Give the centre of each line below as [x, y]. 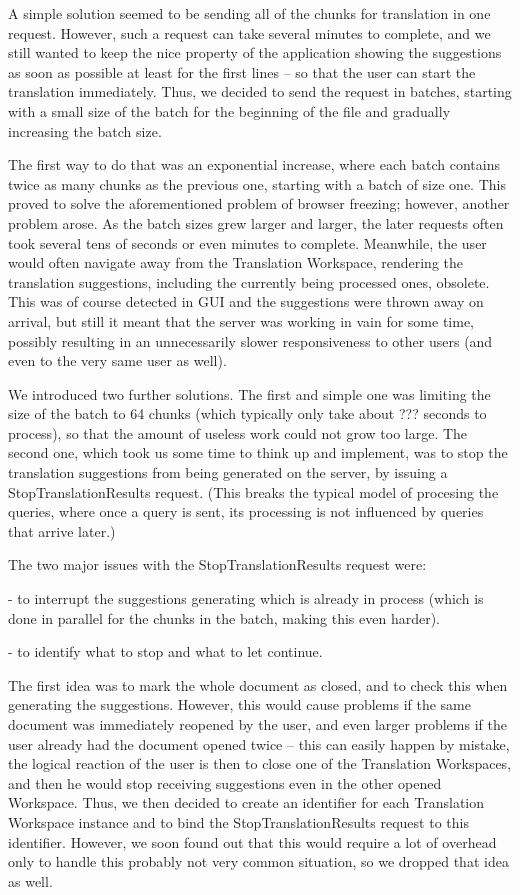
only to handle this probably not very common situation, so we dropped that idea [258, 861]
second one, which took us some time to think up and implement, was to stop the [258, 452]
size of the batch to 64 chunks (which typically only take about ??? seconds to [247, 413]
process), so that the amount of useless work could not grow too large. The [238, 432]
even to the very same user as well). [117, 360]
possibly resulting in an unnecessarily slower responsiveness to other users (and [250, 340]
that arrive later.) [62, 530]
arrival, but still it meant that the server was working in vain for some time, [241, 320]
